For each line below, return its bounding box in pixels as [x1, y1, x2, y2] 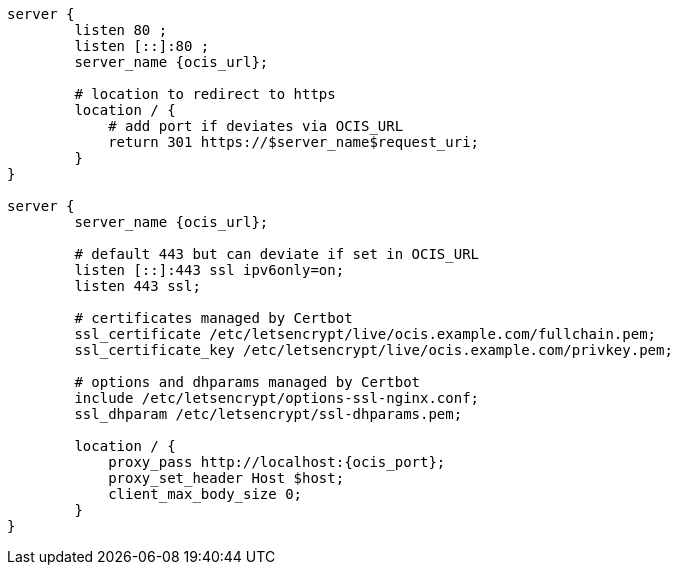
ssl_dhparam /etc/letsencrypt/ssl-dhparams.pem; [74, 406, 463, 422]
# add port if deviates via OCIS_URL [108, 118, 404, 134]
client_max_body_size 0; [108, 486, 303, 502]
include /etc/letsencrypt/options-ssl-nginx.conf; [74, 390, 480, 406]
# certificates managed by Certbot [74, 310, 353, 326]
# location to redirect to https [74, 86, 336, 102]
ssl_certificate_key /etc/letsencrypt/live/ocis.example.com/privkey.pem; [74, 342, 673, 358]
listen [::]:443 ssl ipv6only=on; [74, 262, 345, 278]
